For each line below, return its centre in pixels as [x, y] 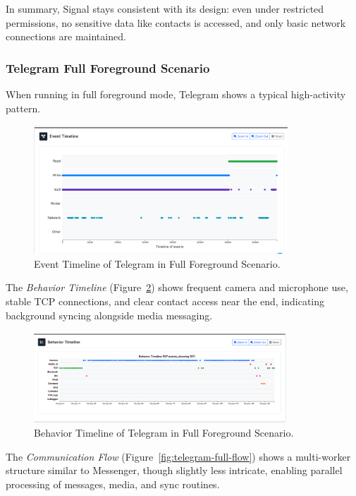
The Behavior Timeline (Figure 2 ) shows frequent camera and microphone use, [177, 287]
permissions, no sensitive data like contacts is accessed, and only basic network [176, 22]
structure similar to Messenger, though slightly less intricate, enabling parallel [174, 470]
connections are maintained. [66, 36]
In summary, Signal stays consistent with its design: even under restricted [165, 8]
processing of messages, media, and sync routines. [113, 484]
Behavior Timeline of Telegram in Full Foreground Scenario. [164, 433]
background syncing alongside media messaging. [109, 315]
